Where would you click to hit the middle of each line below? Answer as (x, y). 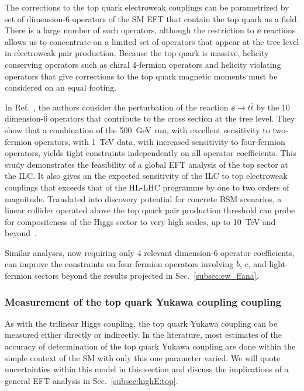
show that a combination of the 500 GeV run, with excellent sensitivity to (137, 129)
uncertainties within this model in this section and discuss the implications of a (147, 369)
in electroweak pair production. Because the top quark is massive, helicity (137, 53)
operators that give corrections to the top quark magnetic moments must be (141, 76)
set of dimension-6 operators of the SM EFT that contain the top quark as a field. (152, 18)
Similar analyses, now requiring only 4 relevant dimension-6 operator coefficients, (150, 252)
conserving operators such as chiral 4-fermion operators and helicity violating (143, 64)
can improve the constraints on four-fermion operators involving (119, 264)
